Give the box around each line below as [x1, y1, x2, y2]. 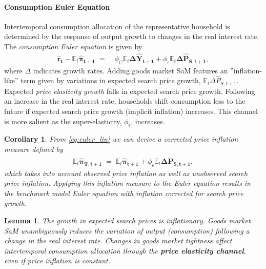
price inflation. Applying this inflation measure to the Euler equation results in [4, 178, 251, 188]
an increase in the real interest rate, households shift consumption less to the [4, 95, 245, 106]
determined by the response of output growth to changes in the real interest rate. [4, 31, 259, 42]
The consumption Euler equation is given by [4, 41, 142, 51]
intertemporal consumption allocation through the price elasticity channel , [4, 245, 246, 256]
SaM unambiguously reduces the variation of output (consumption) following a [4, 225, 250, 236]
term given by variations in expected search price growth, [21, 75, 201, 86]
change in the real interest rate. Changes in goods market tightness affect [4, 235, 232, 246]
